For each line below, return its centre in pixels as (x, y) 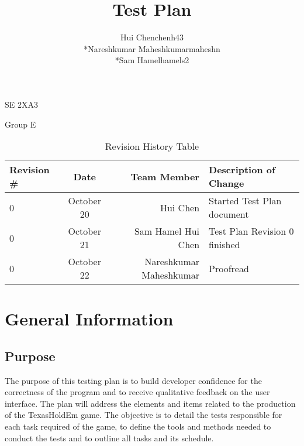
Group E (20, 124)
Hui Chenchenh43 (152, 37)
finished (224, 245)
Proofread (229, 268)
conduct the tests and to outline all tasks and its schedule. (109, 438)
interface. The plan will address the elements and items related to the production (150, 403)
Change (227, 183)
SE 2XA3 (21, 104)
